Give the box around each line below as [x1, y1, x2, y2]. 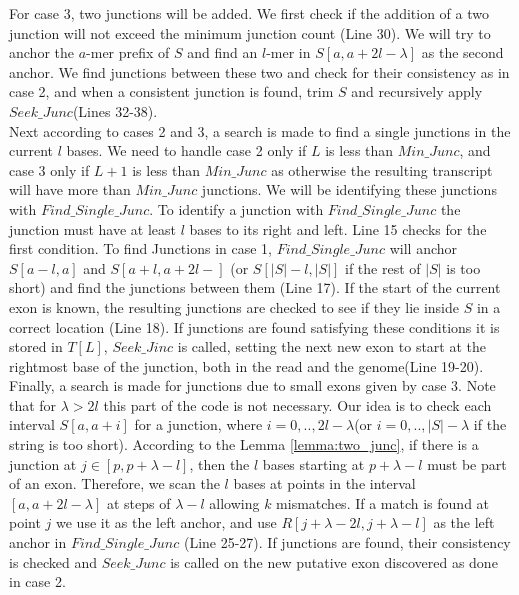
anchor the [9, 42, 74, 63]
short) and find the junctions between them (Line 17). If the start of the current [9, 277, 501, 298]
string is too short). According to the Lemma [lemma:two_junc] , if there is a [9, 434, 479, 455]
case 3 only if [9, 159, 90, 180]
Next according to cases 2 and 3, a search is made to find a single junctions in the [9, 120, 511, 141]
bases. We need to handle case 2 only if [66, 140, 307, 161]
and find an [187, 42, 258, 63]
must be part [427, 453, 507, 474]
